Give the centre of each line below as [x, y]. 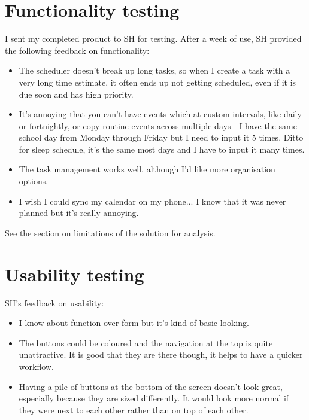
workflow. [36, 366]
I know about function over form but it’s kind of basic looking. [134, 323]
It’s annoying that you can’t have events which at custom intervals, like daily [160, 114]
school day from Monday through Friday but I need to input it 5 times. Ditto [161, 137]
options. [34, 181]
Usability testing [75, 274]
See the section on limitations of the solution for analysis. [110, 232]
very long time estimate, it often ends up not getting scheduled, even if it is [157, 82]
